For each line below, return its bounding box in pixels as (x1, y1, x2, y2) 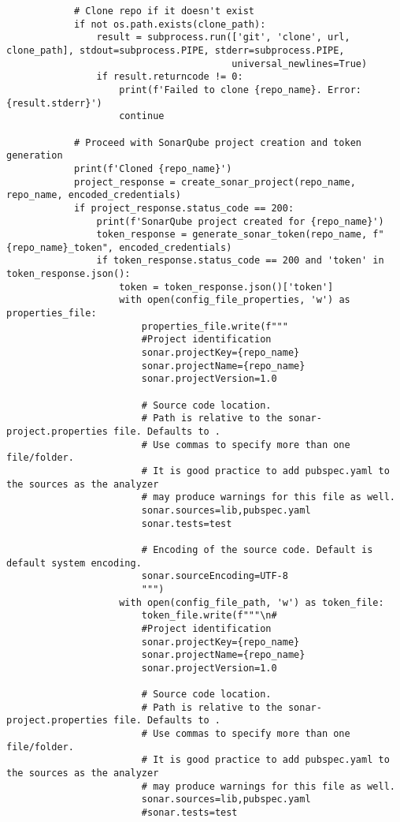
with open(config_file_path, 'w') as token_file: (119, 596, 384, 608)
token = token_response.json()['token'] (119, 281, 334, 293)
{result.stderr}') (6, 97, 102, 109)
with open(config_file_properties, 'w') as (119, 294, 350, 306)
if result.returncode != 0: (96, 71, 243, 83)
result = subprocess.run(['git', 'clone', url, (96, 32, 350, 43)
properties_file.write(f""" (141, 320, 288, 332)
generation (6, 150, 63, 162)
